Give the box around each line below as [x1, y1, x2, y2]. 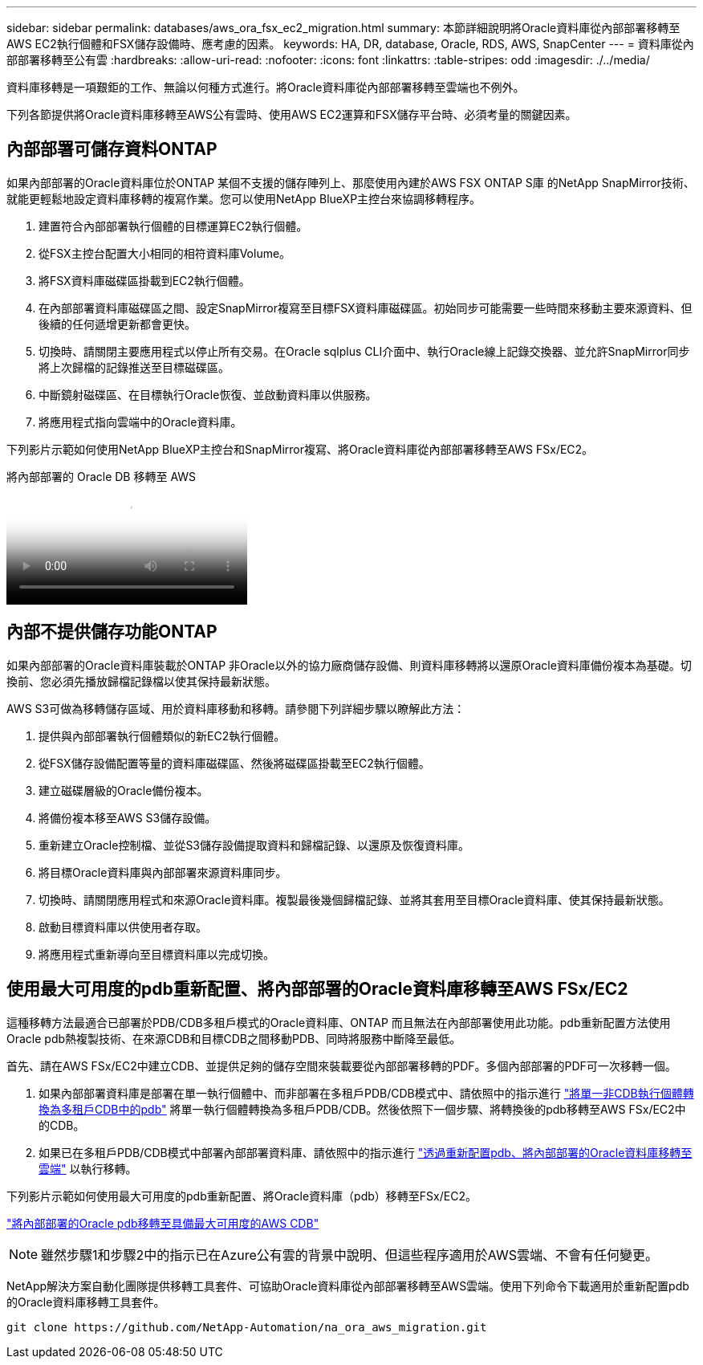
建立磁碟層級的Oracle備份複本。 [39, 783, 209, 797]
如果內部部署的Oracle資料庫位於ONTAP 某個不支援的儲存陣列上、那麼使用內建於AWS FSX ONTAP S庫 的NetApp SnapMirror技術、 [6, 175, 695, 189]
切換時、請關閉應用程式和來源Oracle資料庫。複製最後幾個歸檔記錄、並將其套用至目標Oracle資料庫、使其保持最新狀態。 [39, 892, 670, 907]
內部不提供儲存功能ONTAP [6, 621, 217, 642]
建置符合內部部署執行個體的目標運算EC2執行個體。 [39, 218, 308, 233]
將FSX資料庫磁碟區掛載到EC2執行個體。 [39, 273, 250, 287]
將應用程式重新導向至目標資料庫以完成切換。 [39, 947, 274, 961]
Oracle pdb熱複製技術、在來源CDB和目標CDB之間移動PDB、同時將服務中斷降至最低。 [6, 1031, 461, 1045]
